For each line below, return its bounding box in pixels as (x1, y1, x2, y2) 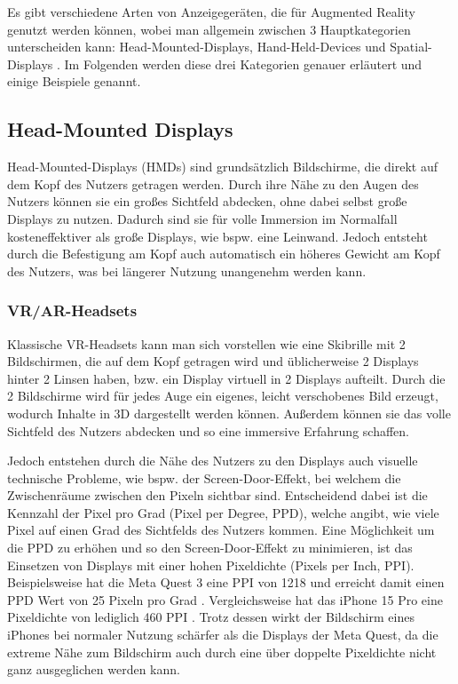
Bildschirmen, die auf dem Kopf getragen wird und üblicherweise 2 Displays (7, 352, 419, 370)
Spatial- (390, 37, 432, 56)
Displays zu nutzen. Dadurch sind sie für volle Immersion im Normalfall (7, 209, 398, 227)
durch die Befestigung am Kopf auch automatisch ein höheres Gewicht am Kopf (7, 244, 440, 263)
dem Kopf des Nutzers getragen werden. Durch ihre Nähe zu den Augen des (7, 174, 419, 193)
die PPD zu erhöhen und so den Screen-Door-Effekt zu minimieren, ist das (7, 538, 413, 557)
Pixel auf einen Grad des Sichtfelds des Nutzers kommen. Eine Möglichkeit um (7, 521, 435, 539)
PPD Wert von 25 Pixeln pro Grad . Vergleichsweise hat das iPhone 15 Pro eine (7, 590, 443, 608)
